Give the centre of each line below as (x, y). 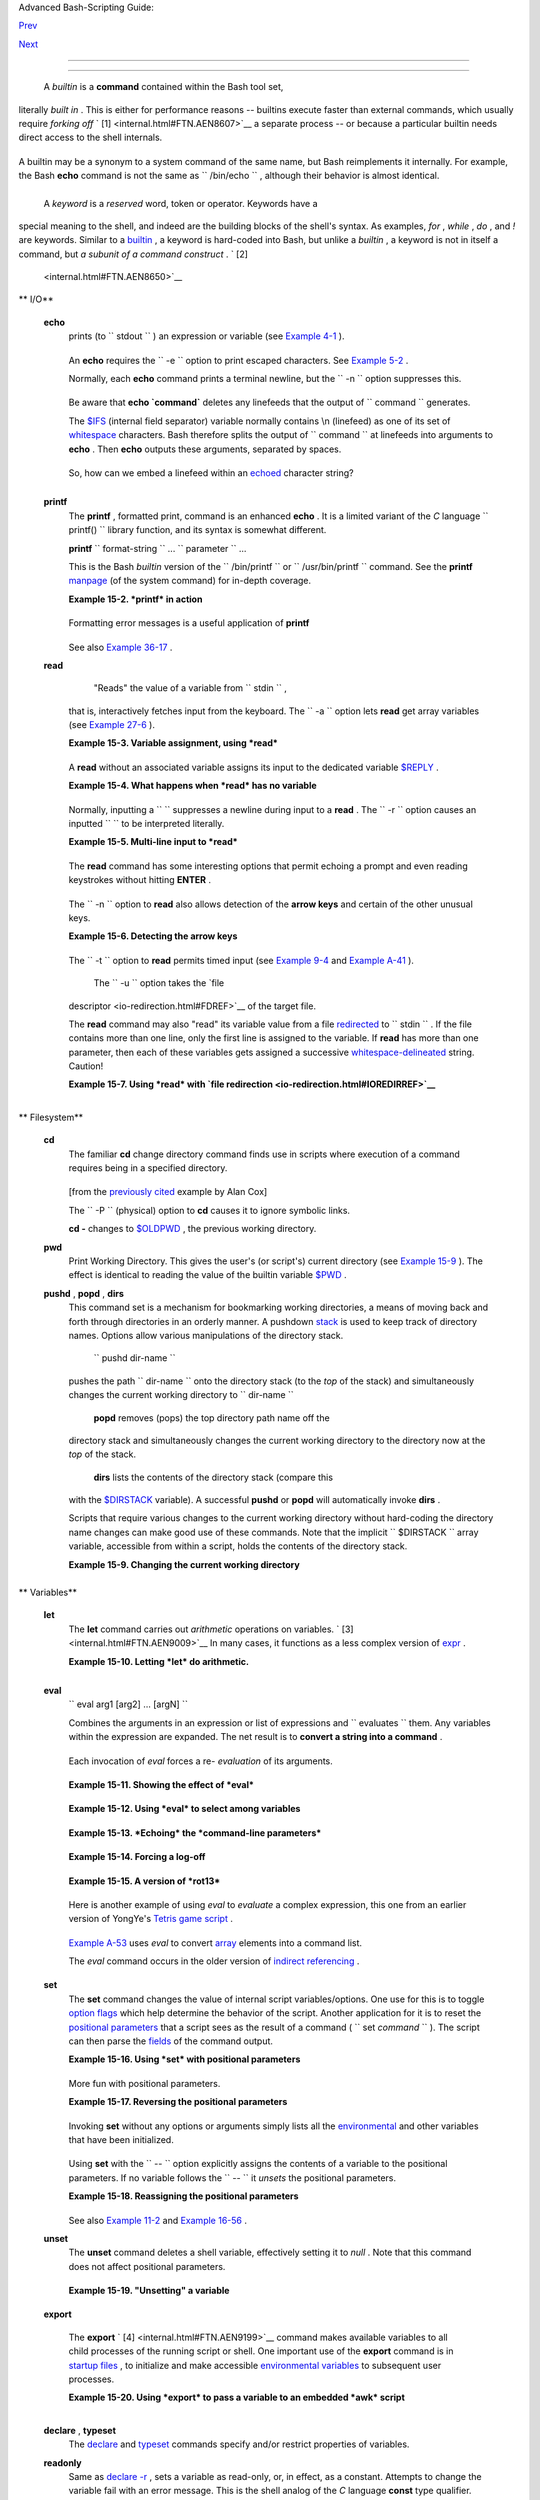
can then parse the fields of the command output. (171, 2041)
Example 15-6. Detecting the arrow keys (153, 936)
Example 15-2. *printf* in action (135, 599)
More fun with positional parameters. (144, 2083)
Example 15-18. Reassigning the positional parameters (183, 2196)
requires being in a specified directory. (148, 1168)
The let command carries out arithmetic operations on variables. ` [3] (211, 1629)
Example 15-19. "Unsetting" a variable (149, 2291)
